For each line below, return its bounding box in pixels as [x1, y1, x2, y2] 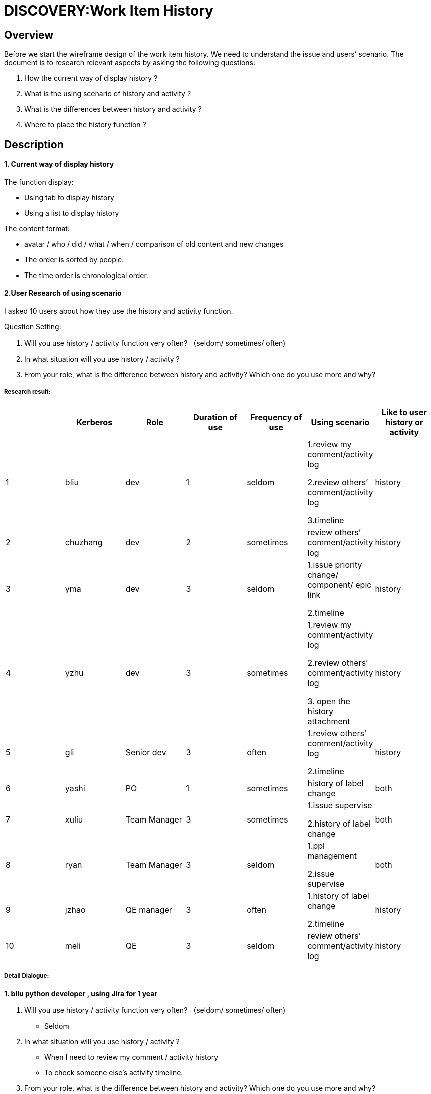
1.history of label [307, 890, 369, 901]
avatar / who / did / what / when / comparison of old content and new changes [24, 239, 284, 248]
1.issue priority [307, 559, 362, 570]
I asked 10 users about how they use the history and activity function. [4, 307, 233, 316]
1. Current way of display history [4, 160, 114, 169]
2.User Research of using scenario [4, 289, 122, 298]
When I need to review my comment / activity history [44, 1052, 219, 1061]
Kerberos [76, 417, 113, 427]
